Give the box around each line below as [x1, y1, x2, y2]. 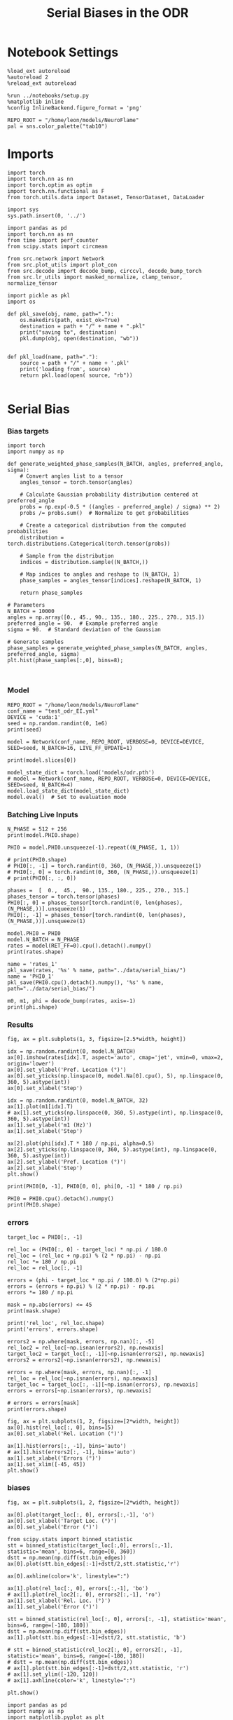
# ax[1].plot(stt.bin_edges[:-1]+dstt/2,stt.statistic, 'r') [7, 1665, 190, 1672]
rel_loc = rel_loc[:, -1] [7, 1264, 83, 1271]
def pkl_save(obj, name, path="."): [7, 310, 114, 317]
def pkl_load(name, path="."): [7, 353, 99, 361]
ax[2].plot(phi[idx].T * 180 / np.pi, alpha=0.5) [7, 1140, 155, 1148]
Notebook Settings [7, 44, 119, 60]
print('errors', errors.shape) [7, 1326, 99, 1333]
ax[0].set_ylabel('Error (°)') [7, 1524, 99, 1531]
